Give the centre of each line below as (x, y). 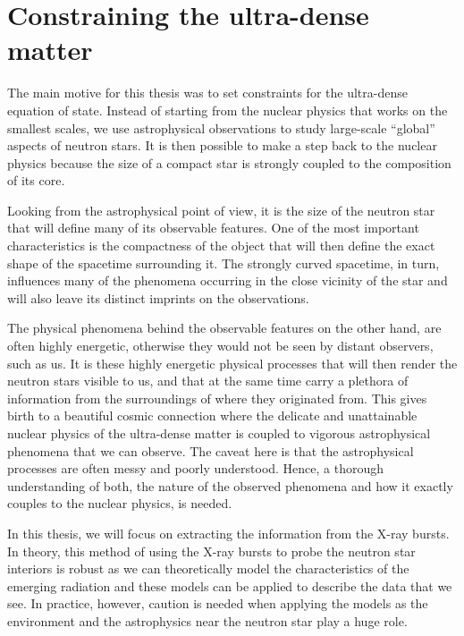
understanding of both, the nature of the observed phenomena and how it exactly (230, 485)
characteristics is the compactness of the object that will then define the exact (221, 246)
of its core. (36, 180)
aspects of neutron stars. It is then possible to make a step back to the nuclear (222, 145)
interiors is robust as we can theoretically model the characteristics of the (208, 568)
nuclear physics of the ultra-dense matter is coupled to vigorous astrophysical (219, 433)
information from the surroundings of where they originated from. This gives (217, 398)
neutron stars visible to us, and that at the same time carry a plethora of (208, 381)
